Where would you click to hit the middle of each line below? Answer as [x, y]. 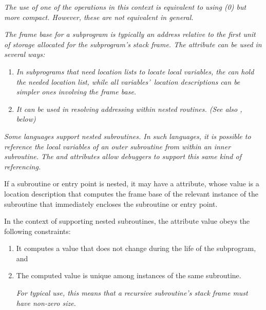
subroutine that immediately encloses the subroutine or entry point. [111, 204]
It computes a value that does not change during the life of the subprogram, [136, 248]
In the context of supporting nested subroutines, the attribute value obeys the [127, 221]
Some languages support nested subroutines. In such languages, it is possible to [128, 136]
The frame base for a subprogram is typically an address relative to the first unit [130, 34]
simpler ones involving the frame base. [76, 92]
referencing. [23, 166]
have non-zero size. [46, 303]
